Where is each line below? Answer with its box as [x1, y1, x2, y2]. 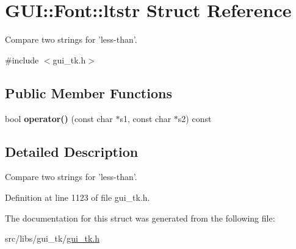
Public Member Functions [5, 83, 172, 102]
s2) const [178, 112, 212, 125]
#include [5, 53, 39, 66]
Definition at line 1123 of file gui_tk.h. [5, 190, 150, 203]
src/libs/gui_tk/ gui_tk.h [5, 232, 100, 245]
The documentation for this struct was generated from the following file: [5, 211, 275, 224]
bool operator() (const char [5, 112, 113, 125]
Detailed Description [5, 142, 139, 161]
